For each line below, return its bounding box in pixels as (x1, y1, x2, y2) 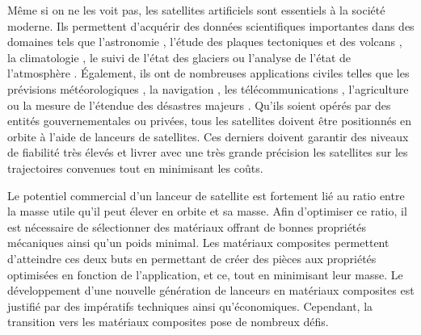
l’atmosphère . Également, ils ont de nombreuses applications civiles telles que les (7, 65, 410, 82)
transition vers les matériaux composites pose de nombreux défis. (7, 313, 329, 330)
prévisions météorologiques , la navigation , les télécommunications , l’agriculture (7, 80, 409, 97)
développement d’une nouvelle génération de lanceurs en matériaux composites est (7, 282, 415, 299)
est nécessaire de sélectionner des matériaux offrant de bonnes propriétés (7, 218, 367, 235)
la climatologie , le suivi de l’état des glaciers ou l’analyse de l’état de (7, 48, 351, 65)
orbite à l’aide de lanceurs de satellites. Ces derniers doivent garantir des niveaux (7, 128, 409, 144)
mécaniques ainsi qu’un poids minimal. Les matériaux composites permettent (7, 234, 389, 251)
